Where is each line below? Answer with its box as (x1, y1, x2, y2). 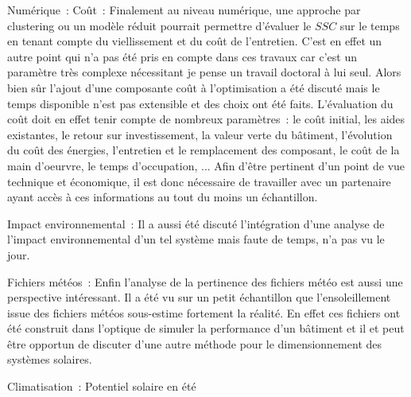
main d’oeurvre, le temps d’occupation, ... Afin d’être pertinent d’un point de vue (7, 157, 405, 173)
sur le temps (339, 17, 400, 33)
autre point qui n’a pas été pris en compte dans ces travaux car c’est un (7, 48, 357, 64)
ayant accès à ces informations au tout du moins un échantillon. (7, 189, 318, 205)
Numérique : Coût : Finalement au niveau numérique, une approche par (7, 2, 361, 18)
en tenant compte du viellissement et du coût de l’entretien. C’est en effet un (7, 33, 382, 49)
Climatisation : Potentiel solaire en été (7, 378, 196, 395)
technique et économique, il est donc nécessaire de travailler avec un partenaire (7, 173, 391, 189)
